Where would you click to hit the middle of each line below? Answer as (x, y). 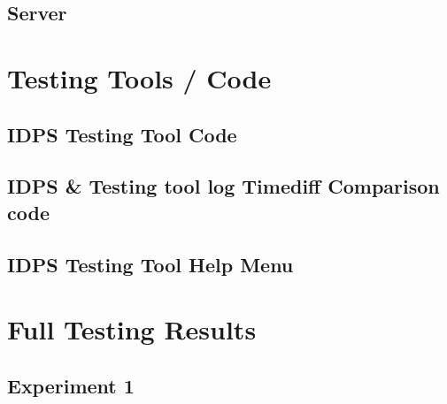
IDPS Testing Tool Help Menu (150, 264)
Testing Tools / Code (139, 77)
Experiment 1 (71, 385)
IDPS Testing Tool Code (122, 134)
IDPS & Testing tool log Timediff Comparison (223, 186)
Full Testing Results (132, 329)
